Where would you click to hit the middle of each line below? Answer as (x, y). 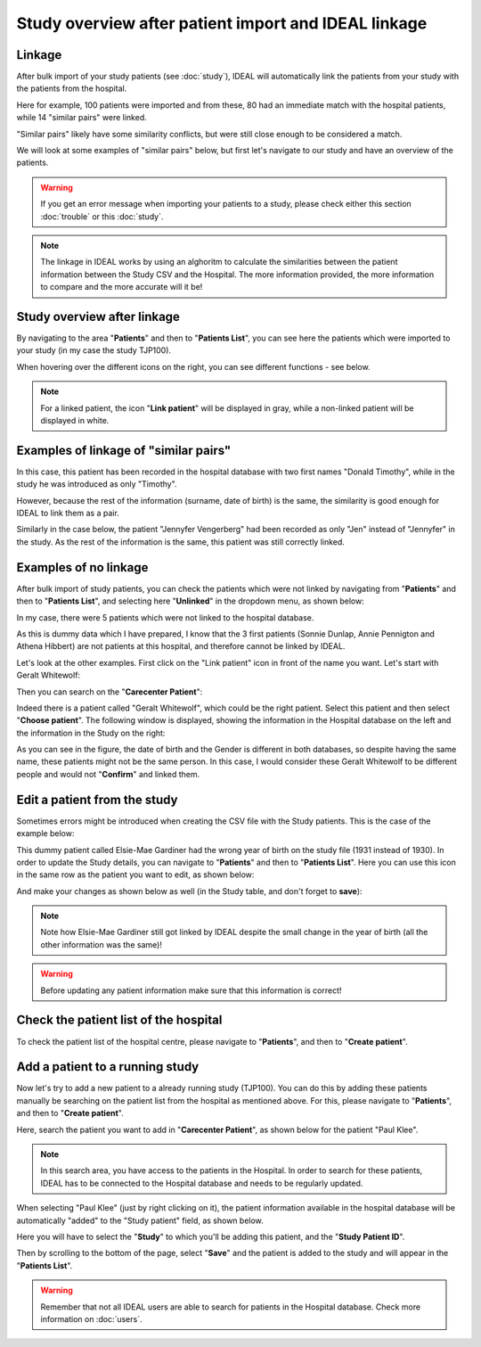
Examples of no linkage (82, 567)
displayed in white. (75, 420)
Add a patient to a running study (108, 1067)
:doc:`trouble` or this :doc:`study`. (102, 216)
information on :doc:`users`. (91, 1318)
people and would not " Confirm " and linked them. (108, 774)
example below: (45, 834)
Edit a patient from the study (97, 799)
